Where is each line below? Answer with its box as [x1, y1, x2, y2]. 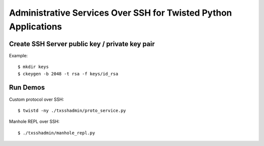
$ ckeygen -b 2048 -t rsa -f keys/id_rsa [18, 71, 118, 76]
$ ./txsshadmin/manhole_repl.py [18, 130, 95, 136]
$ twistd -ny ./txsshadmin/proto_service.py [18, 108, 127, 113]
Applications [9, 21, 62, 32]
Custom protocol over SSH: [9, 96, 64, 102]
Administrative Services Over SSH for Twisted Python [9, 7, 232, 18]
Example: [9, 52, 28, 58]
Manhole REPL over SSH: [9, 119, 60, 124]
